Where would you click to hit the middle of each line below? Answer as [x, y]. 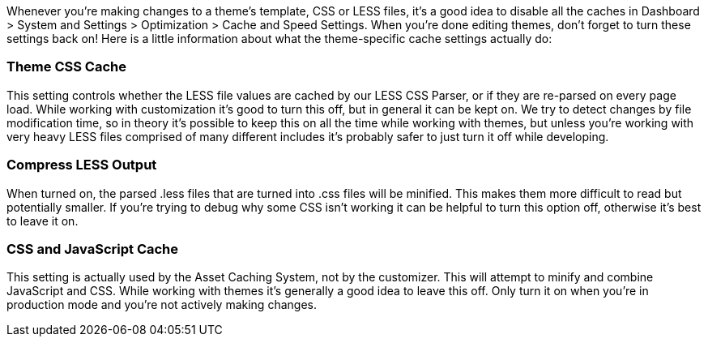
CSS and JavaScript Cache [93, 249]
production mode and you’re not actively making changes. [162, 305]
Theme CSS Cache [66, 67]
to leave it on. [43, 221]
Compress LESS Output [82, 165]
